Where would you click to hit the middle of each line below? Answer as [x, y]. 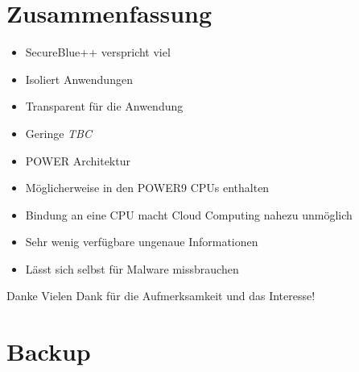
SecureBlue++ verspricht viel [98, 52]
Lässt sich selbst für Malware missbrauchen [132, 268]
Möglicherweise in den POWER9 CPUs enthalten [147, 188]
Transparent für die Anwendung [104, 106]
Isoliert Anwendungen [79, 79]
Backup [49, 351]
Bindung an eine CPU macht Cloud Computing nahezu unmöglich [189, 214]
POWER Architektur [78, 160]
